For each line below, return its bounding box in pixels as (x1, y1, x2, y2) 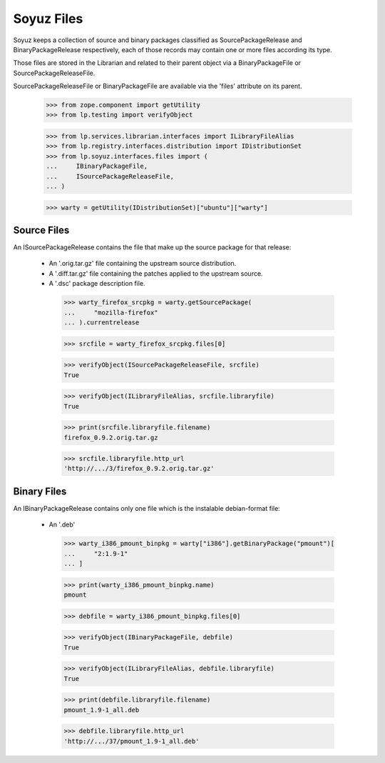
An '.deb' (48, 520, 76, 529)
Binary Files (13, 485, 67, 497)
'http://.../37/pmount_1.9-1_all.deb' (63, 737, 200, 745)
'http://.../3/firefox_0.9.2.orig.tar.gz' (63, 464, 215, 473)
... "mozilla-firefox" (63, 308, 158, 316)
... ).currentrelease (63, 319, 140, 326)
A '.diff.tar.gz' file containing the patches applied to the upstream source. (48, 269, 263, 278)
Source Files (13, 224, 70, 236)
